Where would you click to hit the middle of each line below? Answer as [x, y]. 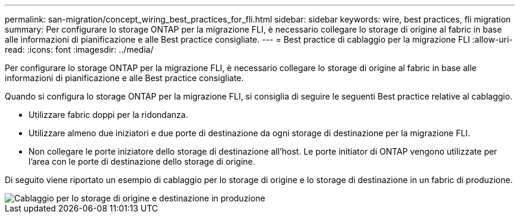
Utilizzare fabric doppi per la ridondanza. [108, 115]
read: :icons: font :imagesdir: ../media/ [79, 49]
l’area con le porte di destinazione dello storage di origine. [142, 161]
